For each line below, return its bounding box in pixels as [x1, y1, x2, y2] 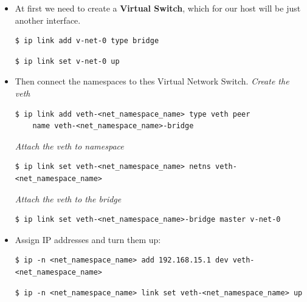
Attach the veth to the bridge [15, 192, 122, 205]
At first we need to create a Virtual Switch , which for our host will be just [15, 2, 301, 14]
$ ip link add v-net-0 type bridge [15, 36, 159, 46]
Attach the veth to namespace [15, 139, 124, 152]
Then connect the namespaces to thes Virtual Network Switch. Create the [15, 75, 289, 88]
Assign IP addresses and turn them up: [15, 233, 161, 245]
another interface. [15, 13, 81, 26]
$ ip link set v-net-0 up [15, 57, 120, 66]
